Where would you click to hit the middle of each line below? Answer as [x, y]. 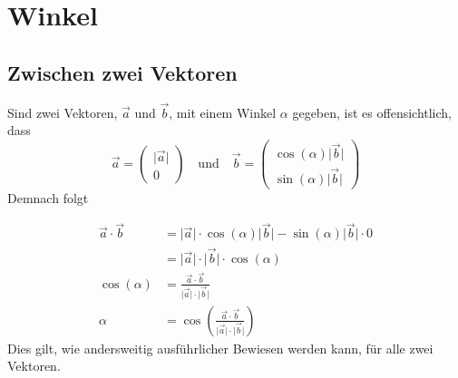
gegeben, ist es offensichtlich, [372, 112]
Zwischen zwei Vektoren [122, 72]
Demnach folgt [48, 197]
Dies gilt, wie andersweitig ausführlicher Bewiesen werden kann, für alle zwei [220, 348]
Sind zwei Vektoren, [63, 112]
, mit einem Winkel [223, 112]
